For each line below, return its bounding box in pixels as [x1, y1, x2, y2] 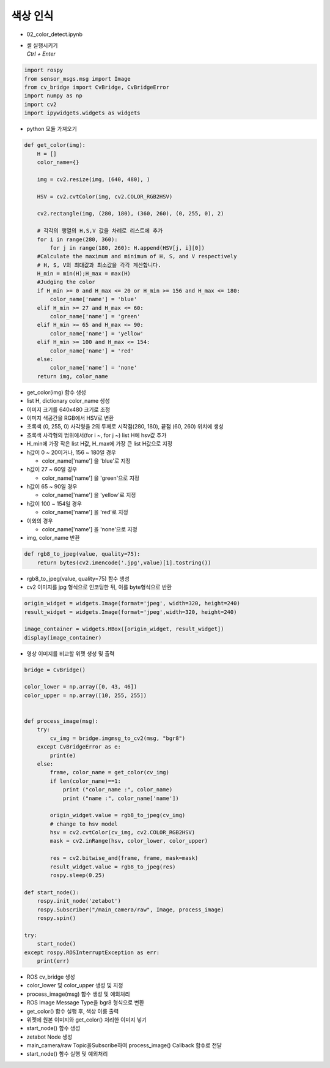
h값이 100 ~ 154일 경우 [26, 499, 82, 507]
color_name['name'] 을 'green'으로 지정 [42, 474, 140, 482]
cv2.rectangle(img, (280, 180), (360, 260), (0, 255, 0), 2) [37, 210, 224, 217]
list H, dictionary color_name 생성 [26, 397, 110, 405]
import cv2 [24, 101, 57, 108]
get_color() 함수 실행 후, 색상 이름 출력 [26, 1007, 119, 1015]
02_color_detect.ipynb [26, 31, 82, 38]
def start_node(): [24, 889, 79, 896]
